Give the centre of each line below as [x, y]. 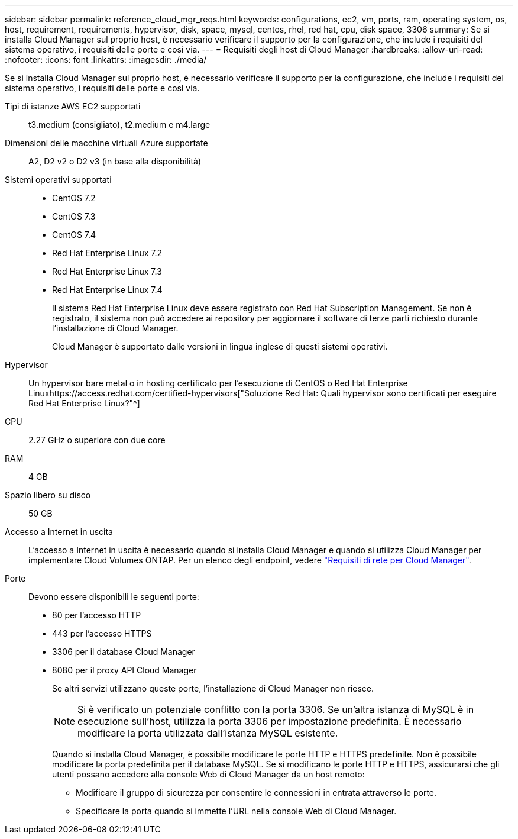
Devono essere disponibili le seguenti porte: [114, 597]
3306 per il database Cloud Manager [124, 652]
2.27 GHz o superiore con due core [97, 440]
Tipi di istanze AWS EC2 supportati [73, 106]
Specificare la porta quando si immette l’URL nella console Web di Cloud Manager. [236, 811]
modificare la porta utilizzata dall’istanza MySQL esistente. [208, 733]
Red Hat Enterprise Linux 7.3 [107, 271]
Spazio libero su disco [48, 495]
